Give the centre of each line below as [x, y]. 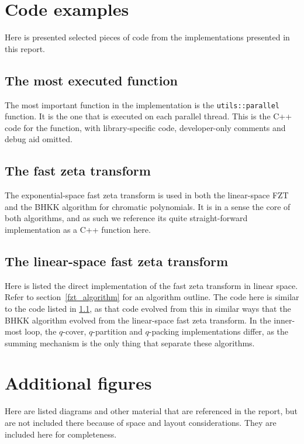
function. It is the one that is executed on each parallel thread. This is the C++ [148, 116]
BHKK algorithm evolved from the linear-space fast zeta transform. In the [138, 320]
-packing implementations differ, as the [219, 331]
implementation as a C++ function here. [78, 229]
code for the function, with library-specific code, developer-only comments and [145, 127]
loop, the [41, 331]
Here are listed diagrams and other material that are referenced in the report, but [151, 411]
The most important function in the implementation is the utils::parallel [142, 104]
